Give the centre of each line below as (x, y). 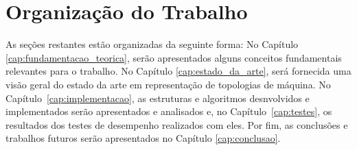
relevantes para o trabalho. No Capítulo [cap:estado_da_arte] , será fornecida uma (178, 71)
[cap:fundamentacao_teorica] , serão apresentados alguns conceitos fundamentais (174, 57)
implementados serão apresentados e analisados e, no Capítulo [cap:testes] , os (169, 111)
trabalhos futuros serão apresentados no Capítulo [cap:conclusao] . (143, 138)
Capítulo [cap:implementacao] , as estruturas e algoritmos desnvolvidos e (158, 98)
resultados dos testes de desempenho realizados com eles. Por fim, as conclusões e (177, 124)
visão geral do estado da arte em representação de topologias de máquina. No (168, 84)
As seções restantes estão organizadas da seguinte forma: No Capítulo (152, 44)
